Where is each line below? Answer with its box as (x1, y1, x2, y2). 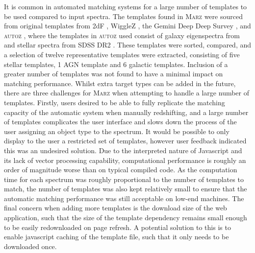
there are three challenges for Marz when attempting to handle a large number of (4, 88, 250, 98)
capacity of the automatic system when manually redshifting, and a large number (4, 107, 249, 117)
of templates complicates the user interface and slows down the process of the (4, 116, 237, 127)
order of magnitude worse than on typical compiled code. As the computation (4, 164, 237, 175)
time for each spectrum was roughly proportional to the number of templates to (4, 174, 244, 184)
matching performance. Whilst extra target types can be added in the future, (4, 78, 236, 88)
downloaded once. (4, 241, 57, 251)
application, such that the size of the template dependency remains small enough (4, 212, 247, 223)
